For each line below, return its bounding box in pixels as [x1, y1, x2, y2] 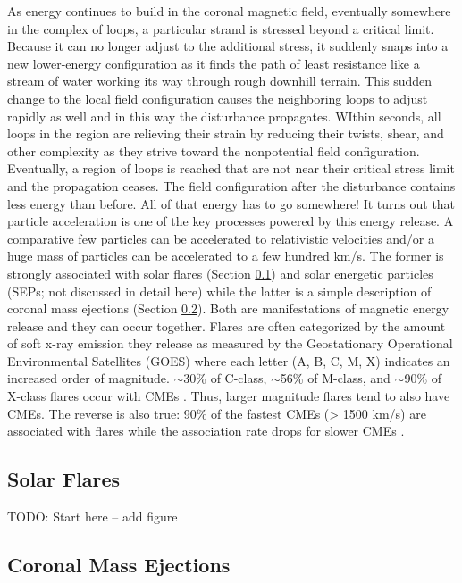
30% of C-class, [183, 369, 267, 387]
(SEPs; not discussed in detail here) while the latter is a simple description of [7, 281, 432, 300]
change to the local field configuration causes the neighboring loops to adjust [7, 88, 428, 107]
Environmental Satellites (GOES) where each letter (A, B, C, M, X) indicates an [7, 351, 450, 370]
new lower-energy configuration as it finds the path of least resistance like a [7, 54, 420, 72]
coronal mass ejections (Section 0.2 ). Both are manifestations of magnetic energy [7, 299, 449, 318]
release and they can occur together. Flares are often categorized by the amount [7, 316, 446, 335]
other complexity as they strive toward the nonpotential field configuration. [7, 141, 420, 160]
